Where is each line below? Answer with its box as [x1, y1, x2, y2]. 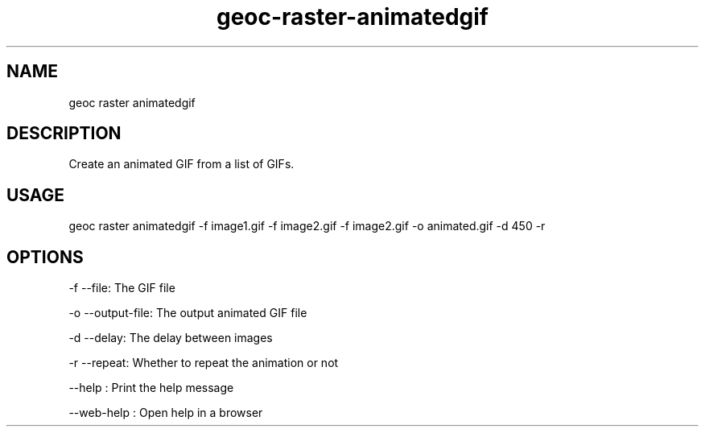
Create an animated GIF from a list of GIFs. [68, 157, 295, 171]
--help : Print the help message [68, 381, 234, 395]
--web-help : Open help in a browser [68, 406, 263, 420]
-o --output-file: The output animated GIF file [68, 306, 307, 320]
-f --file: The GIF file [68, 281, 175, 295]
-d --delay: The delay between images [68, 331, 273, 345]
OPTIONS [6, 246, 84, 267]
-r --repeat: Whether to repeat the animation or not [68, 356, 339, 370]
